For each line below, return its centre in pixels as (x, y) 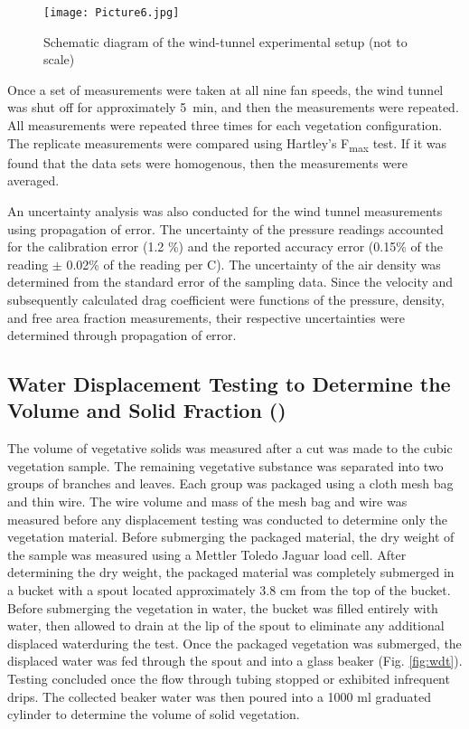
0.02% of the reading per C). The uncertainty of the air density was (253, 264)
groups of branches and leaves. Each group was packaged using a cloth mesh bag (230, 483)
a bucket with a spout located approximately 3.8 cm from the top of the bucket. (229, 590)
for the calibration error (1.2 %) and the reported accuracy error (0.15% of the (225, 246)
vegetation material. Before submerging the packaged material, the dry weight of (231, 537)
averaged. (33, 180)
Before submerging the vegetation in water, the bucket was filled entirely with (223, 607)
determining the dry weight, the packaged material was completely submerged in (231, 572)
